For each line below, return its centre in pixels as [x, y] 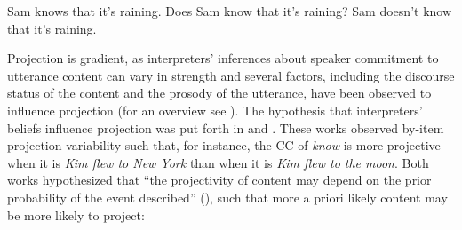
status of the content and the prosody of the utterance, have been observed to [219, 93]
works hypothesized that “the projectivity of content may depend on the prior [219, 180]
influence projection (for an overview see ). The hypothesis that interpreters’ [215, 110]
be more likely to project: [76, 214]
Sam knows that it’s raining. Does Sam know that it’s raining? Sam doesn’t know [230, 11]
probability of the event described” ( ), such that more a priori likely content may [227, 197]
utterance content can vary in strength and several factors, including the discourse [231, 75]
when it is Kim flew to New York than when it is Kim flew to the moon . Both [218, 162]
